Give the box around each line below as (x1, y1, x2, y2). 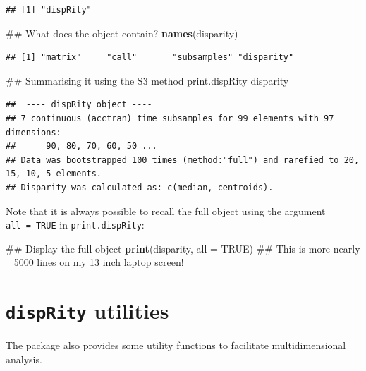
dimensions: (6, 127, 61, 138)
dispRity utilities (6, 296, 169, 325)
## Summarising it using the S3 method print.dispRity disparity (6, 73, 289, 87)
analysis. (6, 351, 42, 366)
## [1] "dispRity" (6, 5, 92, 15)
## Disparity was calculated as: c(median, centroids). (6, 182, 274, 193)
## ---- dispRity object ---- (6, 99, 152, 110)
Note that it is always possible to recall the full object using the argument (6, 203, 326, 218)
